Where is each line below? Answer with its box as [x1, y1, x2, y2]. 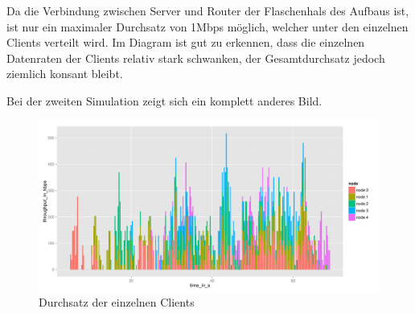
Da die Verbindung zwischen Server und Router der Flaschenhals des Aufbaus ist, [6, 2, 409, 19]
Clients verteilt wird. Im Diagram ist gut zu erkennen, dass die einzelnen [6, 34, 365, 51]
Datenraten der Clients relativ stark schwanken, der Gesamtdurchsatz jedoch [6, 49, 385, 66]
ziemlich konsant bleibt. [6, 65, 123, 82]
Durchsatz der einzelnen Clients [39, 294, 195, 311]
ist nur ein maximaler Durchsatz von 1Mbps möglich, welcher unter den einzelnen [6, 18, 409, 35]
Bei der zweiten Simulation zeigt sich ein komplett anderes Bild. [6, 92, 323, 109]
